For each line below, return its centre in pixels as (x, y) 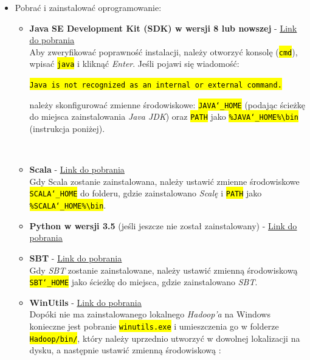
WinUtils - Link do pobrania (85, 302)
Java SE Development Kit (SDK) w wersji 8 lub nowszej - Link (163, 28)
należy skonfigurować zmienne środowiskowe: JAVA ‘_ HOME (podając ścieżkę (167, 104)
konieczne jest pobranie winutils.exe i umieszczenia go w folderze (154, 326)
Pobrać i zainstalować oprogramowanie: (88, 7)
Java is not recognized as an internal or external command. (156, 85)
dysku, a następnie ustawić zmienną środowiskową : (125, 350)
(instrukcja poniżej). (67, 129)
